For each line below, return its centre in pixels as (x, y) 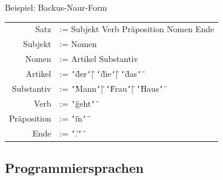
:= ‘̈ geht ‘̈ (77, 103)
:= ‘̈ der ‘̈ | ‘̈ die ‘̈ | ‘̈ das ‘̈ (100, 73)
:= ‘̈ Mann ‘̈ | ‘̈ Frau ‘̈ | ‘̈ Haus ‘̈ (111, 88)
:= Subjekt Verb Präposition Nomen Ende (137, 29)
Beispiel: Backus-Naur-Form (56, 7)
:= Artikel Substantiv (99, 59)
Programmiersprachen (74, 168)
